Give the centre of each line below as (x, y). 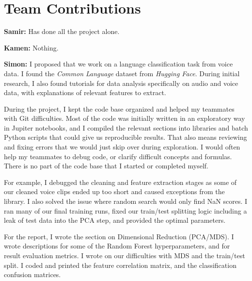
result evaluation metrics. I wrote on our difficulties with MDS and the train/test (125, 255)
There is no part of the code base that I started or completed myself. (106, 166)
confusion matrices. (32, 274)
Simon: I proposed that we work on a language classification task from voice (118, 64)
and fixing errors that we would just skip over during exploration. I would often (122, 147)
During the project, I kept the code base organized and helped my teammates (119, 108)
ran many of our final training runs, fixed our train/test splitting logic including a (126, 210)
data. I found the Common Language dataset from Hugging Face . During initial (122, 73)
